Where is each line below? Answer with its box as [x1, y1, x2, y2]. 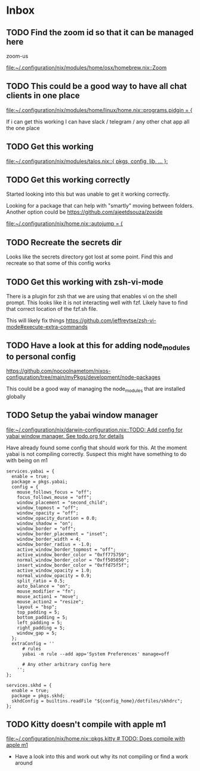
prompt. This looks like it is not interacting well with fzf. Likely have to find [6, 299, 188, 306]
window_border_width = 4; [17, 536, 82, 542]
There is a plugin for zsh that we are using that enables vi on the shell [6, 293, 177, 300]
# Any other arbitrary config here [21, 661, 111, 667]
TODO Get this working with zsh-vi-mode [6, 277, 164, 287]
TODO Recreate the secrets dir [6, 237, 122, 248]
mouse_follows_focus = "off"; [17, 489, 93, 495]
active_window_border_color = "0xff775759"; [17, 551, 130, 558]
